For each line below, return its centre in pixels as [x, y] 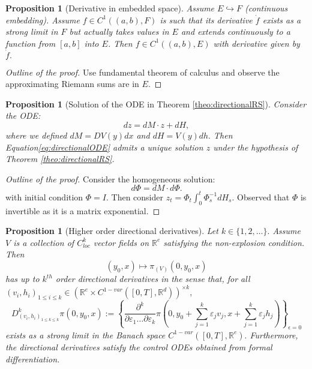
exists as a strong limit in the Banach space [85, 334]
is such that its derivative [206, 19]
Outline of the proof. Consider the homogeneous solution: [110, 178]
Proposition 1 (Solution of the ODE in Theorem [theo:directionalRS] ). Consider [156, 103]
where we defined [36, 135]
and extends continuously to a [235, 31]
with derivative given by [256, 43]
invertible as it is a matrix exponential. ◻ [83, 210]
